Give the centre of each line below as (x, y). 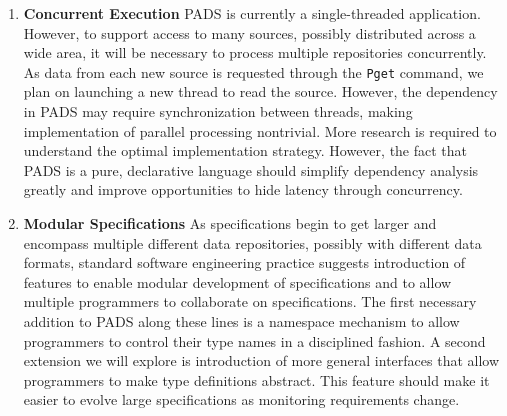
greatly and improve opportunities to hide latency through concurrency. (243, 189)
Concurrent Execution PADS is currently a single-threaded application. (252, 13)
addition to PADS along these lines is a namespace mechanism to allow (241, 320)
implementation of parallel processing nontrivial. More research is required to (260, 130)
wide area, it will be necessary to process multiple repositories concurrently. (255, 52)
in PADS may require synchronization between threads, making (218, 111)
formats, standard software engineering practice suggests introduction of (244, 262)
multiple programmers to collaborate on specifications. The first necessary (250, 301)
